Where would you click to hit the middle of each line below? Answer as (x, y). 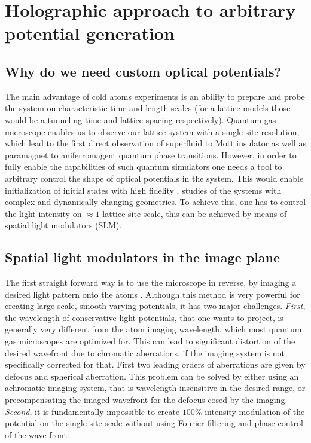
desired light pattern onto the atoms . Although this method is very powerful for (153, 294)
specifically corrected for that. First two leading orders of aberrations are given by (155, 364)
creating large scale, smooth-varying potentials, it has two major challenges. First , (155, 306)
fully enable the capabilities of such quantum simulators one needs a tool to (144, 166)
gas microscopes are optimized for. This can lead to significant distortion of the (150, 341)
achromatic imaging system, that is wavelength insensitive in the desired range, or (155, 388)
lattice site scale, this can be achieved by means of (195, 213)
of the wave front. (37, 434)
